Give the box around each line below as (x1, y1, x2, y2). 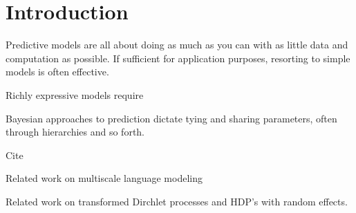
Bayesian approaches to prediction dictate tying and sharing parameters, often (6, 111, 337, 125)
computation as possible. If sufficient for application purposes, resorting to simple (6, 50, 350, 65)
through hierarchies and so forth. (6, 124, 145, 139)
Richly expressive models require (6, 87, 144, 102)
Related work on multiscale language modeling (6, 171, 203, 185)
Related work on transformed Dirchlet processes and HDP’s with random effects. (6, 194, 348, 208)
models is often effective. (6, 64, 109, 79)
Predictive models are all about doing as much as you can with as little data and (6, 37, 348, 52)
